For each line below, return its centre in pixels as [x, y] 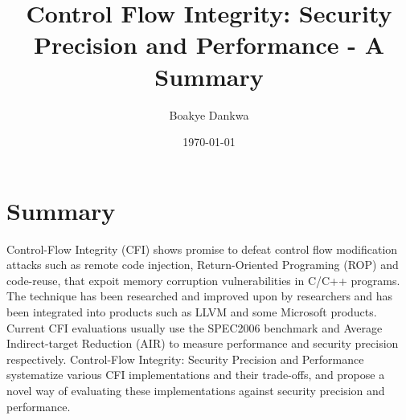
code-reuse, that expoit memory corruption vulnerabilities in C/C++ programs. [203, 280]
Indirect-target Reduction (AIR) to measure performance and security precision [203, 343]
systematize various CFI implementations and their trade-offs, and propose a [196, 375]
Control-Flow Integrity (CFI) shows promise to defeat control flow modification [202, 249]
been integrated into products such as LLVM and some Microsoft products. [192, 312]
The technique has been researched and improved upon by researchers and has [200, 296]
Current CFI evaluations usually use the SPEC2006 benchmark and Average [195, 327]
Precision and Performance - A [209, 45]
